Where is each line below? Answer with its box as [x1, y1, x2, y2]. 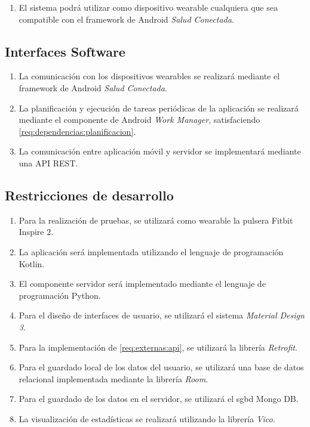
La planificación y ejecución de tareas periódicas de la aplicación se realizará [19, 101, 299, 114]
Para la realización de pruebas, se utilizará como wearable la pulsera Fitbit [19, 213, 293, 226]
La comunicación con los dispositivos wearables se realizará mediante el [19, 70, 280, 82]
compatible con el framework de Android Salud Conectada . [19, 13, 234, 25]
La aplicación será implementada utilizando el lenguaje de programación [19, 245, 284, 258]
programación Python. [19, 289, 101, 301]
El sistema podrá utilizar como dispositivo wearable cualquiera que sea [19, 1, 278, 13]
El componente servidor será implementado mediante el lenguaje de [19, 277, 266, 290]
